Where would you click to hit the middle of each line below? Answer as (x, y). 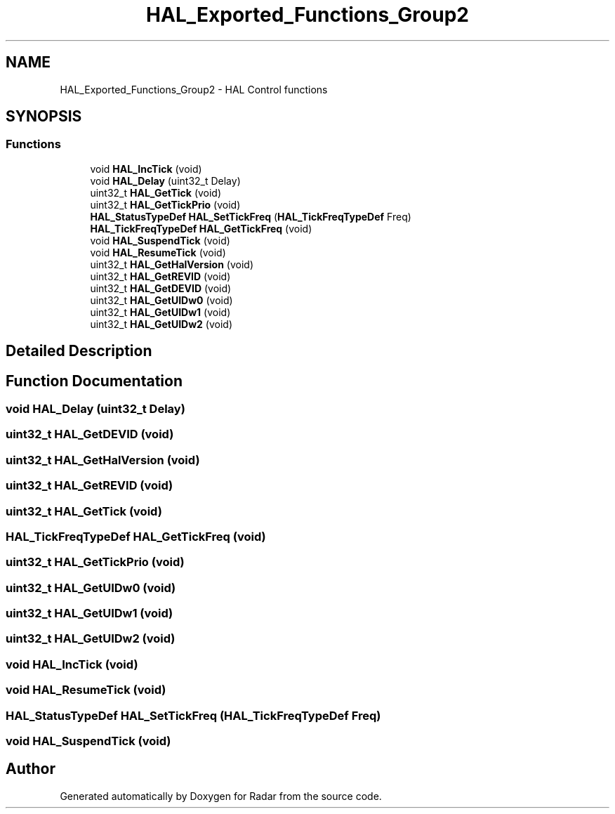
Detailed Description (79, 351)
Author (31, 769)
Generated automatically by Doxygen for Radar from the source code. (221, 796)
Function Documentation (94, 381)
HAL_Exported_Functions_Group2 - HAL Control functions (194, 89)
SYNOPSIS (44, 117)
